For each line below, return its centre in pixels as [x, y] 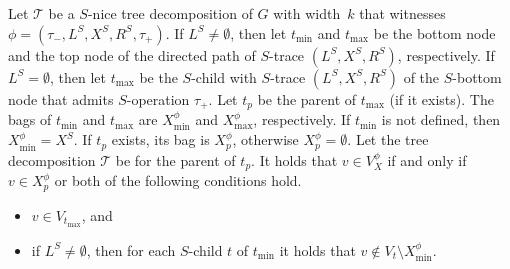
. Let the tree [388, 139]
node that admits [61, 98]
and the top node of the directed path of [132, 54]
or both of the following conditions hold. [178, 180]
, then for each [131, 249]
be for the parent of [175, 159]
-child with [224, 76]
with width [307, 13]
